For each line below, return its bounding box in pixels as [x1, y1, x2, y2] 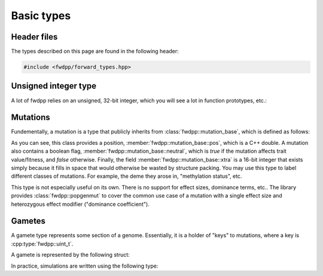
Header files [11, 32, 58, 42]
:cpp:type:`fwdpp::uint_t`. [11, 240, 74, 247]
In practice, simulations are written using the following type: [11, 262, 159, 269]
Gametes [11, 216, 46, 226]
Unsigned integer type [11, 81, 97, 91]
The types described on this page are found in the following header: [11, 48, 179, 55]
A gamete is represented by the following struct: [11, 251, 130, 259]
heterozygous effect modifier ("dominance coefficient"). [11, 201, 150, 208]
